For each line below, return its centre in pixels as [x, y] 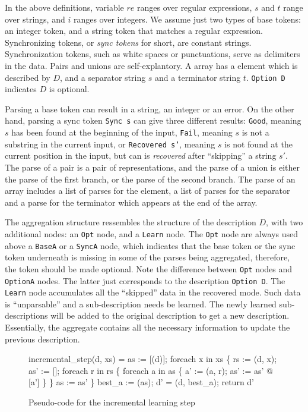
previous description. [42, 339]
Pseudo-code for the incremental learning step [112, 402]
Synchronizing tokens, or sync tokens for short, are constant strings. [128, 42]
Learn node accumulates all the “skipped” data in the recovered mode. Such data [153, 292]
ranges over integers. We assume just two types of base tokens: [187, 19]
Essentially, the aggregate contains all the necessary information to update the [147, 327]
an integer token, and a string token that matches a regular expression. [134, 31]
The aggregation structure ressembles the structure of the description [131, 222]
